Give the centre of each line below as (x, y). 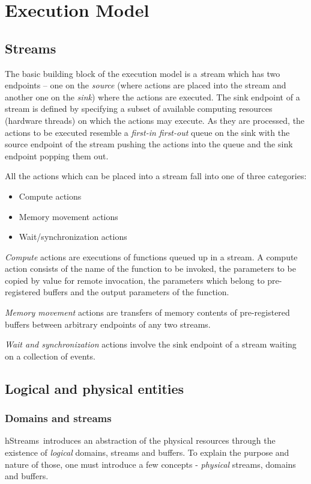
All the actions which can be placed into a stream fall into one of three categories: (156, 176)
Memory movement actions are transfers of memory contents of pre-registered (147, 312)
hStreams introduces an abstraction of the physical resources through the (140, 440)
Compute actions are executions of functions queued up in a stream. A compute (151, 256)
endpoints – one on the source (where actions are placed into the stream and (146, 85)
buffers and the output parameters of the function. (136, 292)
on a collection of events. (50, 356)
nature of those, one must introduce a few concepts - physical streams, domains (150, 464)
